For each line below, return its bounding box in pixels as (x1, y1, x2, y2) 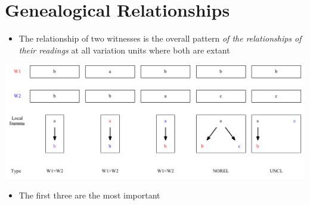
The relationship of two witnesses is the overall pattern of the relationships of (18, 32, 302, 45)
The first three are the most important (18, 189, 160, 201)
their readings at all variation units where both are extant (18, 43, 230, 56)
